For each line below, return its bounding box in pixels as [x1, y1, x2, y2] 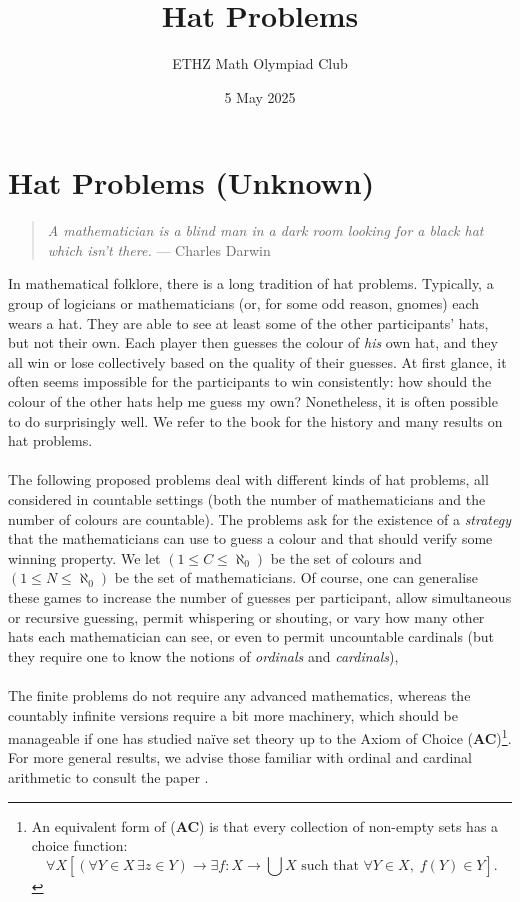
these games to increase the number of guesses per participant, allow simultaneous [8, 586, 512, 607]
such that [301, 858, 359, 873]
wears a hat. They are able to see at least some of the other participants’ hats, [8, 312, 489, 333]
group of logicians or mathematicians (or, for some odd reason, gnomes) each [8, 293, 480, 314]
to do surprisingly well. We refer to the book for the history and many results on [8, 410, 503, 431]
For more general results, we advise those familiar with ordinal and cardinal [8, 747, 472, 768]
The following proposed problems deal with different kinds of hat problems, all [8, 469, 489, 490]
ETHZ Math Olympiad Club [172, 53, 348, 74]
